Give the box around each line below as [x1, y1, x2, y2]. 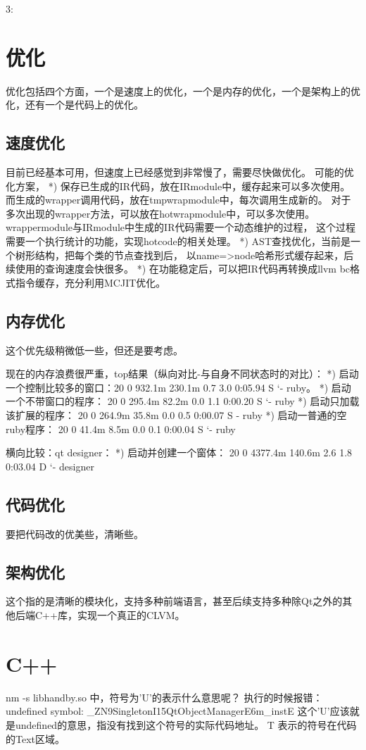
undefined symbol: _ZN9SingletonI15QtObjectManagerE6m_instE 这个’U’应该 [6, 704, 350, 718]
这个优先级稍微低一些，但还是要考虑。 [6, 342, 183, 357]
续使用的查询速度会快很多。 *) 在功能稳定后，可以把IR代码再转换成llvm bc [6, 261, 351, 276]
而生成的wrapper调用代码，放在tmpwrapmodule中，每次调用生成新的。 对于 [6, 192, 351, 207]
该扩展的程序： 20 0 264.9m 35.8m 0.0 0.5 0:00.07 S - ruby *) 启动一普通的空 [6, 408, 347, 423]
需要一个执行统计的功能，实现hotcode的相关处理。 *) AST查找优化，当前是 [6, 234, 351, 249]
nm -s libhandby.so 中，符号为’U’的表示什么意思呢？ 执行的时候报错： [6, 689, 323, 704]
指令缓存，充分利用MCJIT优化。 [15, 275, 166, 289]
